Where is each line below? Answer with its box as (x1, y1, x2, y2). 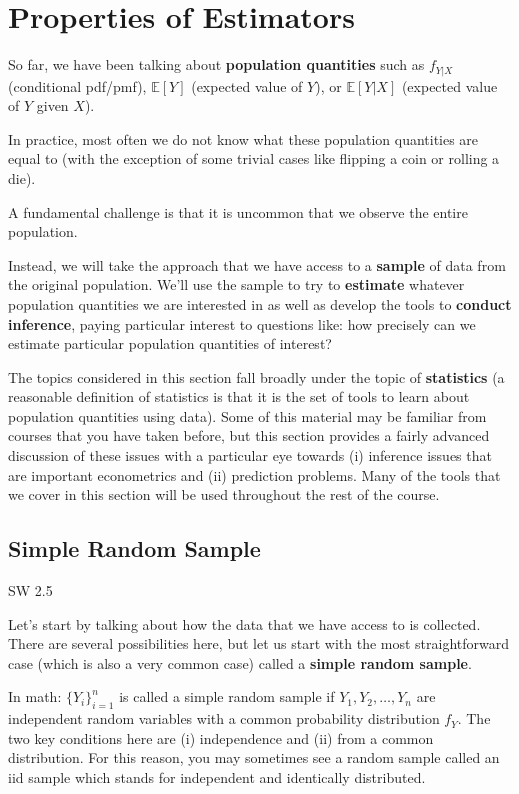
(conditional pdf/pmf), (8, 75, 147, 96)
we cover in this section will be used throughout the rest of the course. (8, 484, 440, 505)
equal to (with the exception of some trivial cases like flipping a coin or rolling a (8, 148, 500, 169)
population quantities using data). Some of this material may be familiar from (8, 405, 487, 426)
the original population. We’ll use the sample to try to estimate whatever (8, 274, 465, 295)
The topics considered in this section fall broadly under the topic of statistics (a (8, 366, 505, 387)
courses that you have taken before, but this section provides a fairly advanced (8, 425, 490, 446)
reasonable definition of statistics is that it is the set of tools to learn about (8, 386, 470, 407)
